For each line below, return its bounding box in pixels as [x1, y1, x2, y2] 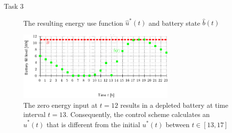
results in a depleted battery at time [120, 100, 229, 110]
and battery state [149, 17, 200, 28]
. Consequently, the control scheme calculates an [66, 109, 210, 119]
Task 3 [4, 1, 24, 11]
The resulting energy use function [23, 17, 123, 28]
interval [23, 109, 46, 119]
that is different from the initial [46, 119, 140, 129]
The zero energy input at [23, 100, 98, 110]
